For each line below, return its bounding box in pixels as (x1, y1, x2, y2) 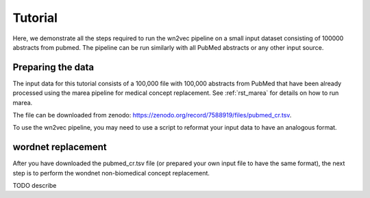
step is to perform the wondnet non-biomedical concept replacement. (12, 169, 210, 177)
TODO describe (12, 182, 57, 190)
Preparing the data (12, 61, 95, 73)
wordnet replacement (12, 141, 107, 153)
